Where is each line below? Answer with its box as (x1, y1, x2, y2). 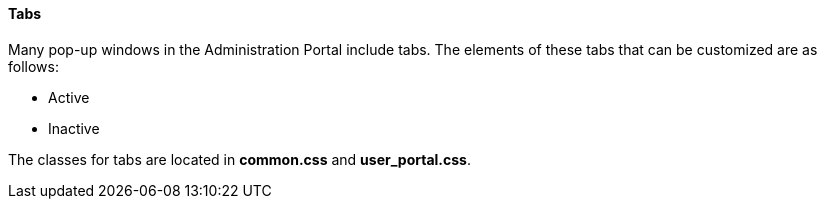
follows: (8, 57, 59, 75)
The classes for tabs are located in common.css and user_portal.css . (8, 150, 471, 168)
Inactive (48, 119, 100, 137)
